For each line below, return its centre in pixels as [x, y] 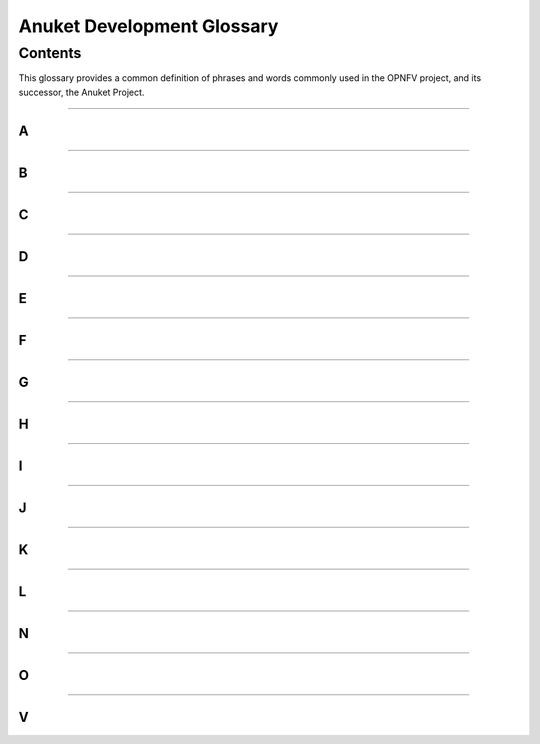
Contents [50, 53]
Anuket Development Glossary [148, 26]
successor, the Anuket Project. [81, 92]
